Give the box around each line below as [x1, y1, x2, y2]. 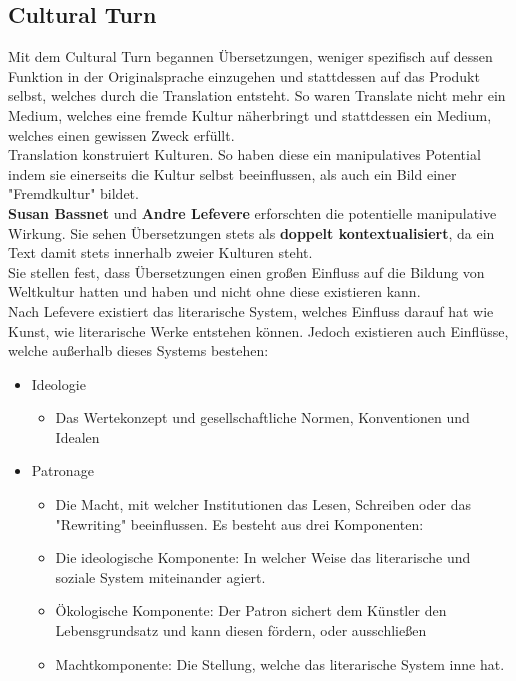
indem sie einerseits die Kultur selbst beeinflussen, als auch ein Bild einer [8, 163, 457, 184]
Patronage [31, 460, 94, 481]
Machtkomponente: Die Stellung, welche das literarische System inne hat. [55, 653, 505, 674]
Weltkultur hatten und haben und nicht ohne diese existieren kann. [8, 281, 421, 302]
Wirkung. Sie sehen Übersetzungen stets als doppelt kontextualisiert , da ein [8, 222, 495, 243]
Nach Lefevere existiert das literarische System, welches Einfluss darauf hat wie [8, 300, 494, 321]
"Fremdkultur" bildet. [8, 183, 139, 204]
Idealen [55, 426, 100, 447]
